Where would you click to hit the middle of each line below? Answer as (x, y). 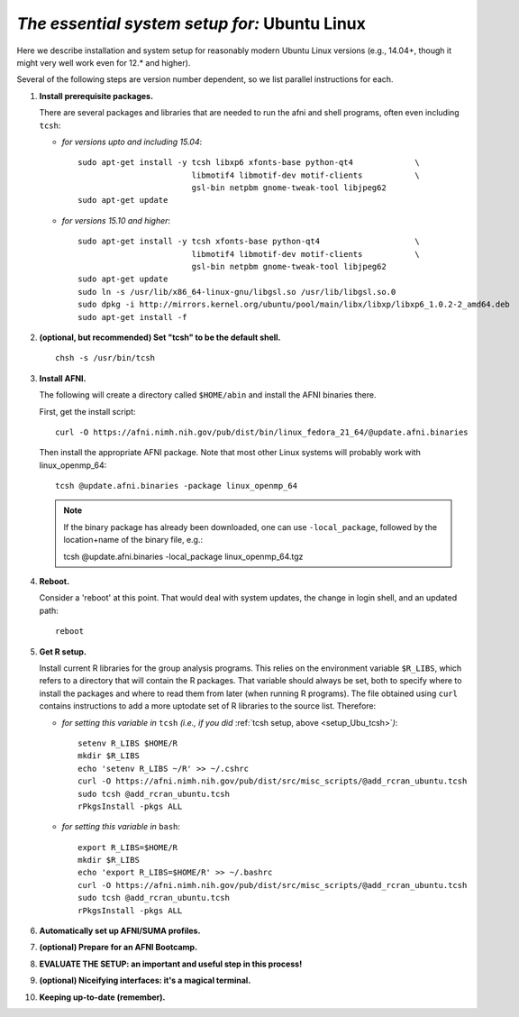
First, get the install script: (87, 411)
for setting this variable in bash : (121, 827)
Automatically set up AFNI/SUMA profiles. (120, 931)
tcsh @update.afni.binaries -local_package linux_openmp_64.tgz (183, 556)
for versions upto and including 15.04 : (132, 142)
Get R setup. (63, 651)
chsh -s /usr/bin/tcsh (105, 358)
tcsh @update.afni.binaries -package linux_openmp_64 (176, 486)
